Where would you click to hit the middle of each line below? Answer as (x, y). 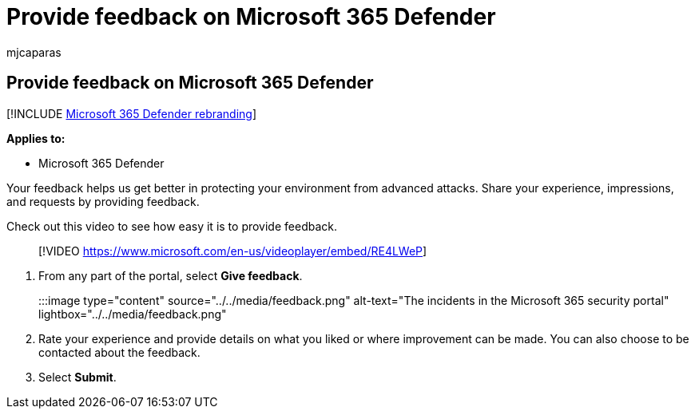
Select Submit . (77, 377)
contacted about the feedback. (119, 352)
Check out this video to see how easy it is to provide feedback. (172, 226)
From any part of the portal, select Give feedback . (171, 275)
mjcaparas (34, 52)
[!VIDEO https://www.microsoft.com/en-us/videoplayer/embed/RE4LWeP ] (233, 251)
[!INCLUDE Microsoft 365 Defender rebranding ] (132, 113)
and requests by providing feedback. (103, 201)
